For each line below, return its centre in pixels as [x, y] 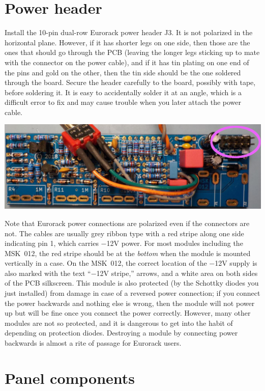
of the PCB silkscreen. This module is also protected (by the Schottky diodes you [132, 283]
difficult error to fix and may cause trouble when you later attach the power [123, 102]
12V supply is [236, 263]
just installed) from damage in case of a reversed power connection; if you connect [132, 293]
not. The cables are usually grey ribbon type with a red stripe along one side [124, 233]
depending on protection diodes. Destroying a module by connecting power [121, 333]
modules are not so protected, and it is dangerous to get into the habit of [119, 323]
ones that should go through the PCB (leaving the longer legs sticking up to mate [132, 52]
